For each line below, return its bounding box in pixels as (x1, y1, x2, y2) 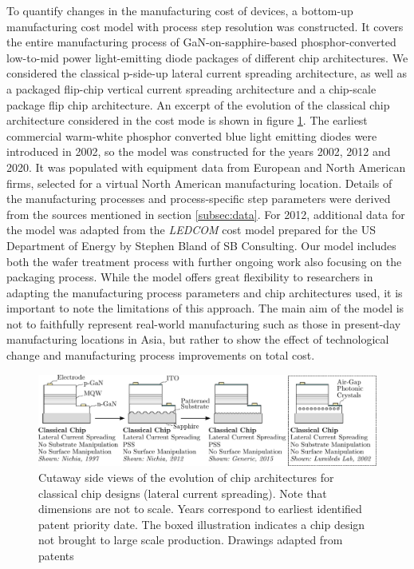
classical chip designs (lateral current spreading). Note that (38, 484, 327, 501)
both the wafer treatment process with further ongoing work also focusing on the (6, 253, 402, 269)
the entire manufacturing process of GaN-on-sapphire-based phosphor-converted (6, 34, 396, 50)
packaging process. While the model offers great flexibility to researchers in (6, 269, 373, 285)
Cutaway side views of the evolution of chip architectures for (38, 468, 334, 485)
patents (38, 547, 74, 563)
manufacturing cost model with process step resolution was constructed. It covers (6, 18, 404, 34)
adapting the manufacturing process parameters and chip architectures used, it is (6, 284, 403, 300)
